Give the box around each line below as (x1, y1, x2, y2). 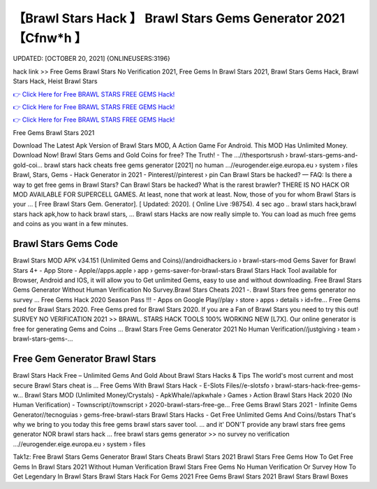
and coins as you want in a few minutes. (13, 220, 128, 228)
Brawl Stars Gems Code (13, 238, 119, 250)
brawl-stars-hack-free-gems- (274, 381, 361, 390)
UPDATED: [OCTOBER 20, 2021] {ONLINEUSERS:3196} (13, 55, 170, 63)
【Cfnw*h (13, 30, 73, 45)
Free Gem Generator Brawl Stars (13, 353, 156, 365)
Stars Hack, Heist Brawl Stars (13, 77, 98, 85)
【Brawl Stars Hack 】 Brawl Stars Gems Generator (13, 10, 313, 26)
